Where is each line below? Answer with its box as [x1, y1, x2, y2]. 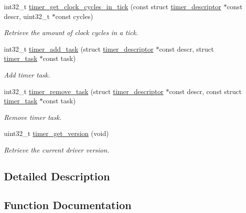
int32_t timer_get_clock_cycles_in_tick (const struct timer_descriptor [4, 1, 221, 11]
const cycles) [55, 11, 93, 21]
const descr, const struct [169, 86, 242, 96]
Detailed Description [4, 168, 110, 183]
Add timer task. [4, 69, 51, 79]
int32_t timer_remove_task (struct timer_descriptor [4, 86, 164, 96]
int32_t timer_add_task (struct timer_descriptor [4, 43, 154, 54]
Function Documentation [4, 197, 132, 212]
